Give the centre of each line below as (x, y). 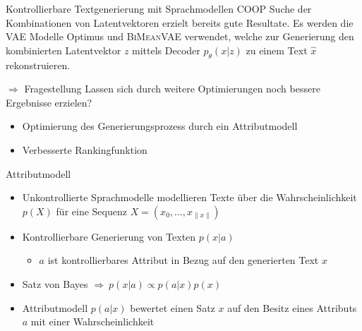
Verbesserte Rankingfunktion (85, 149)
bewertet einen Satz (173, 307)
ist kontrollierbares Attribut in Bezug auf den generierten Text (183, 260)
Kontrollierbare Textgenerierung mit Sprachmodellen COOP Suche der (159, 8)
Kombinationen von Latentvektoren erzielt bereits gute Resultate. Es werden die (180, 22)
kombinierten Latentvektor (64, 50)
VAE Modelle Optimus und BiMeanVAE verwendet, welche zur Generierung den (180, 36)
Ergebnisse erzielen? (49, 102)
